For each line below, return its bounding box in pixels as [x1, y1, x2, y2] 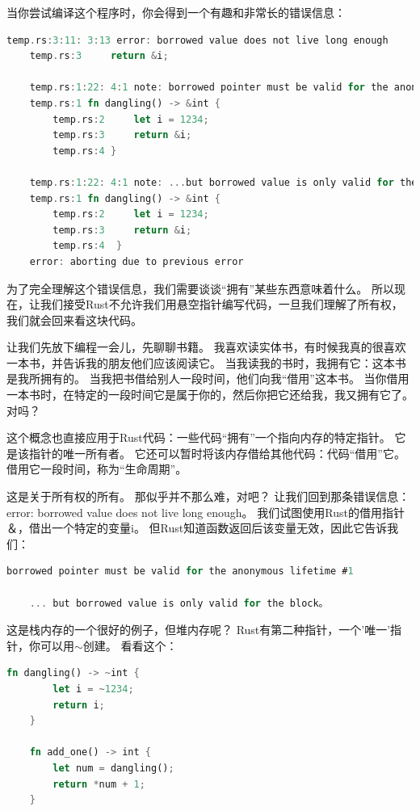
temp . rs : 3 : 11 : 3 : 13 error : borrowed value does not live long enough [6, 34, 388, 46]
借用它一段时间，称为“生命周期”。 [6, 460, 187, 477]
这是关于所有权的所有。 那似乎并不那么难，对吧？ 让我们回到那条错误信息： [6, 488, 410, 505]
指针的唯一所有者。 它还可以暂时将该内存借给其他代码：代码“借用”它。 [28, 444, 405, 461]
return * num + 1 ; [52, 778, 145, 790]
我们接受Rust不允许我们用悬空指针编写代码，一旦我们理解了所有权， [40, 296, 403, 313]
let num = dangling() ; [52, 762, 174, 774]
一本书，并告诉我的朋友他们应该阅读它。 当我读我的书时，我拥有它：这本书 [6, 354, 406, 371]
